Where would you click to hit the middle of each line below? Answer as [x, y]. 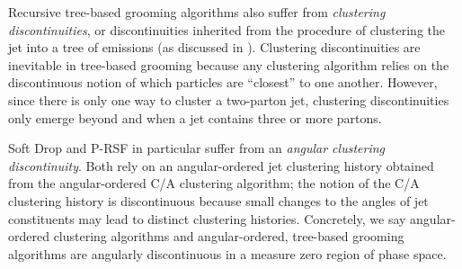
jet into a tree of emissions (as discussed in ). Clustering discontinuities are [214, 47]
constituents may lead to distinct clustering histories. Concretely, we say [207, 218]
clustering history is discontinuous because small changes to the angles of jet [218, 200]
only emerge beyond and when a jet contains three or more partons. [195, 117]
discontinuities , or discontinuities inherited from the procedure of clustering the [227, 29]
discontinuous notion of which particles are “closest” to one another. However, [223, 82]
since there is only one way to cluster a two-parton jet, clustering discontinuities [229, 99]
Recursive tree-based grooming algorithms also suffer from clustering [197, 12]
